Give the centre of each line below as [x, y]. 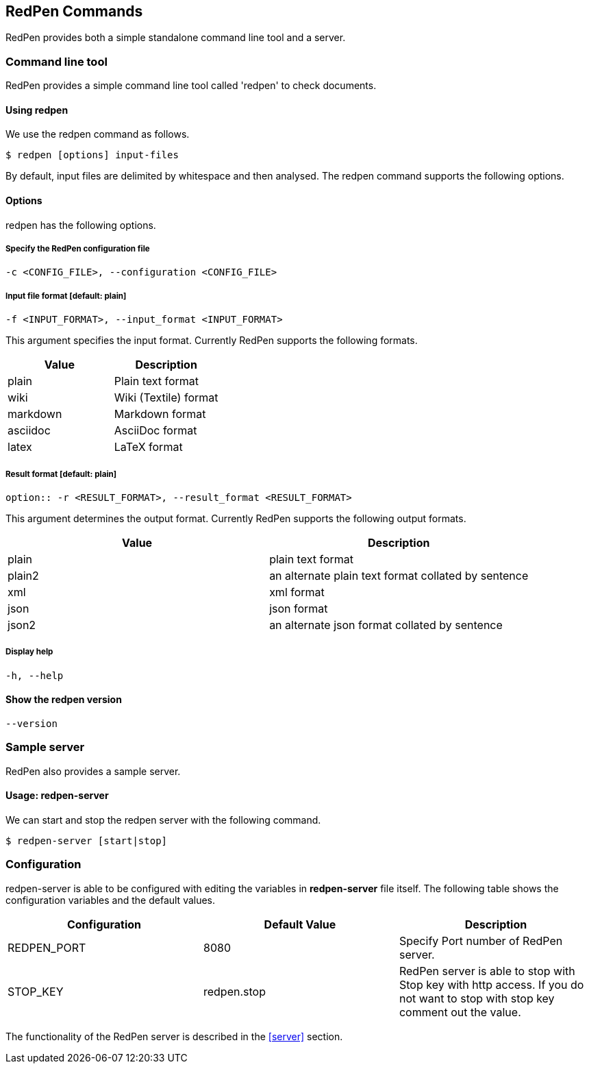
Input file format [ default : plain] [66, 296]
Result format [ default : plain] [61, 474]
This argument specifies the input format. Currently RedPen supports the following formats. [212, 341]
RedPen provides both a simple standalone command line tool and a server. [176, 38]
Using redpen [37, 110]
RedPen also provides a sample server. [93, 771]
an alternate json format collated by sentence [386, 625]
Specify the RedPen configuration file [78, 249]
